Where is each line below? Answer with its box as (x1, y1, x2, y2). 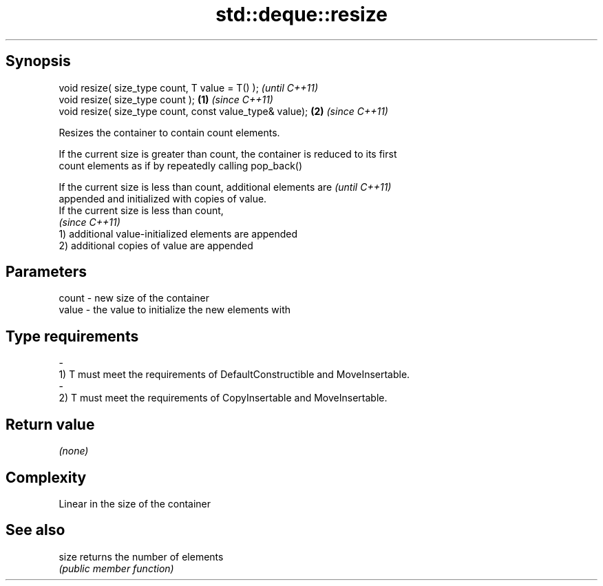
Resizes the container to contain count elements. (59, 126, 280, 138)
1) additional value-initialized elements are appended (59, 227, 298, 240)
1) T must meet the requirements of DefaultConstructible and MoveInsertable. (59, 368, 410, 381)
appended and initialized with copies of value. (59, 192, 267, 205)
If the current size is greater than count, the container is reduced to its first (59, 147, 397, 160)
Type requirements (6, 327, 139, 345)
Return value (6, 415, 95, 433)
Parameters (6, 263, 87, 281)
